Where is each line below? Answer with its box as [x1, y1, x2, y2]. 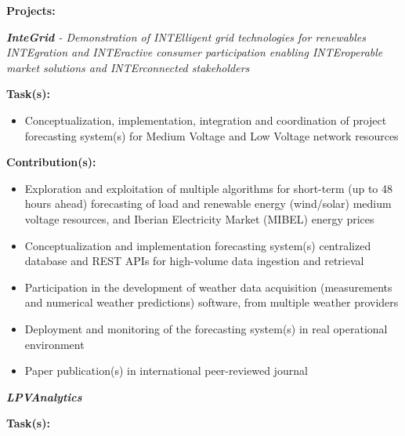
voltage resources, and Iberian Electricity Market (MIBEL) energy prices [24, 210, 374, 227]
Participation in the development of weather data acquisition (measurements [24, 278, 392, 295]
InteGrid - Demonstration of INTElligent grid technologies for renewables [6, 28, 367, 45]
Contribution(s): [6, 154, 96, 170]
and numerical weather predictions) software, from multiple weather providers [24, 294, 399, 311]
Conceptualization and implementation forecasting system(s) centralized [24, 237, 371, 253]
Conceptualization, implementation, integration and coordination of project [24, 111, 387, 128]
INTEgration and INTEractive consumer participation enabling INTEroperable [6, 44, 383, 60]
